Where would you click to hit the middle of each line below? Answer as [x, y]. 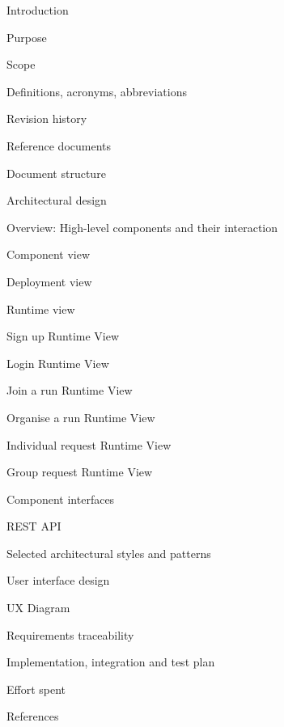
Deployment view [49, 281]
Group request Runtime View [80, 472]
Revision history [47, 118]
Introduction [38, 10]
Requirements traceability [70, 634]
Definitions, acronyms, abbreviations [97, 91]
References [33, 716]
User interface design [58, 580]
